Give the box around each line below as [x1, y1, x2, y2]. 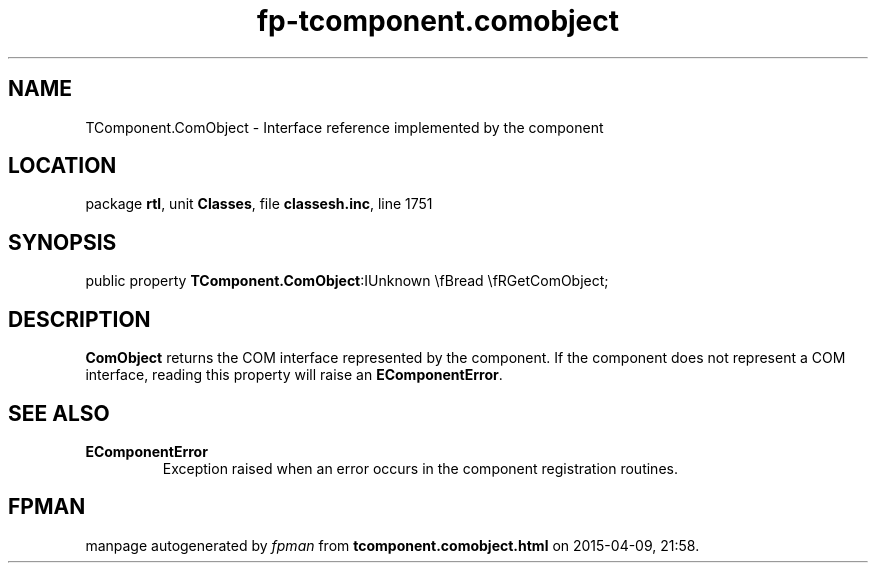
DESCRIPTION [8, 306, 151, 332]
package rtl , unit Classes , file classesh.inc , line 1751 [85, 195, 433, 213]
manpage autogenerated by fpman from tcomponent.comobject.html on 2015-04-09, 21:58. [85, 536, 700, 554]
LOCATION [8, 153, 117, 179]
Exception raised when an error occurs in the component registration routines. [162, 459, 678, 477]
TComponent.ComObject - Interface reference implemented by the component [85, 118, 604, 136]
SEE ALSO [8, 400, 110, 426]
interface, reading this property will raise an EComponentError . [85, 366, 503, 384]
